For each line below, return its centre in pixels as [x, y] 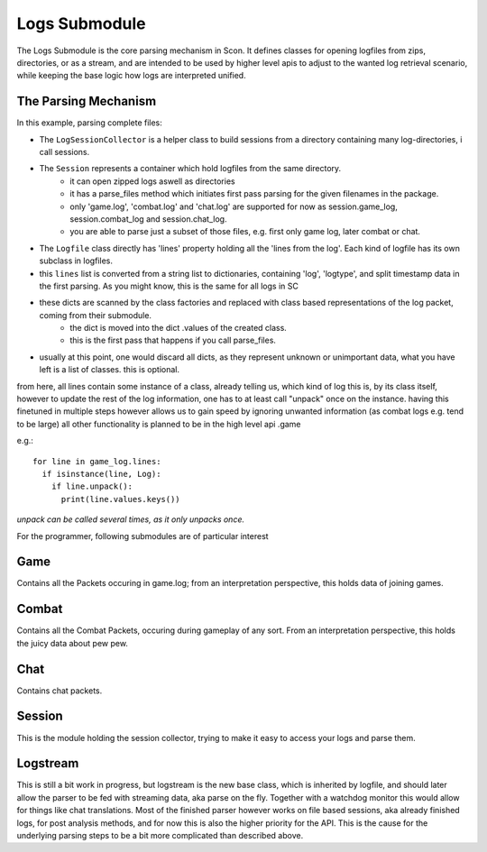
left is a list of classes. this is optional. [110, 370]
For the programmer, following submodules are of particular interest [143, 536]
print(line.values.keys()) [120, 499]
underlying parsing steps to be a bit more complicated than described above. [160, 836]
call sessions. [64, 152]
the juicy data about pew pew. [72, 643]
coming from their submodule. [96, 315]
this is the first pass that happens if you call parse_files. [173, 340]
